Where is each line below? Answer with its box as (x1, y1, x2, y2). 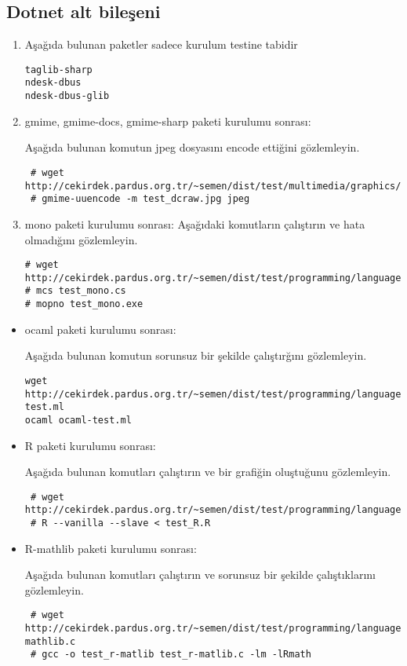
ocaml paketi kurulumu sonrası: (24, 320, 176, 337)
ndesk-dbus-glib (24, 90, 110, 102)
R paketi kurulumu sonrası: (24, 437, 156, 453)
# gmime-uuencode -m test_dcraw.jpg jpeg (30, 193, 250, 205)
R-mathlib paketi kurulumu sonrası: (24, 540, 197, 556)
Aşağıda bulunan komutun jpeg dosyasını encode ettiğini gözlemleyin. (24, 139, 360, 156)
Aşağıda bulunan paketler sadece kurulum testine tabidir (24, 36, 298, 53)
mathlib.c (24, 635, 76, 647)
